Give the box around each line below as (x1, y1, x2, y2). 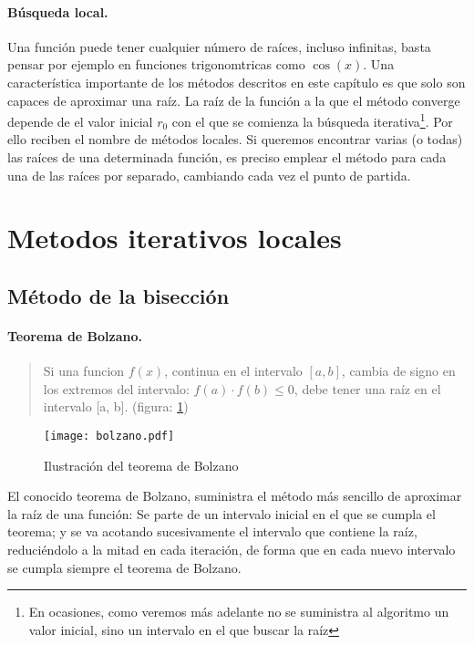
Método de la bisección (7, 281, 230, 309)
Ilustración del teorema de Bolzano (44, 455, 239, 474)
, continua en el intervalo (164, 361, 303, 380)
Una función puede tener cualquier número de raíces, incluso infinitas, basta (7, 36, 431, 56)
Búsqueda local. (7, 2, 108, 21)
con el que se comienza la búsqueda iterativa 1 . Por (171, 109, 453, 130)
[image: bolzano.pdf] (44, 429, 175, 442)
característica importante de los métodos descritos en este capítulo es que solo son (7, 72, 466, 91)
